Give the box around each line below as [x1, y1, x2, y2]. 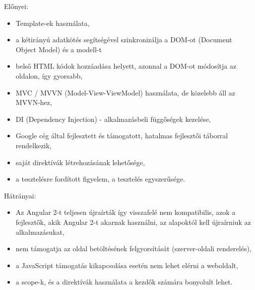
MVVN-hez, [15, 97, 52, 107]
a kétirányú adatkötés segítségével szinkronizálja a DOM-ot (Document [15, 34, 232, 45]
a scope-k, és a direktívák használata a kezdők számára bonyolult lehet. [15, 277, 233, 287]
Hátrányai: [4, 190, 36, 200]
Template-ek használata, [15, 17, 90, 28]
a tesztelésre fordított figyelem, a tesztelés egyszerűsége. [15, 174, 185, 184]
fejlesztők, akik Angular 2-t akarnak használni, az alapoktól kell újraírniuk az [15, 216, 251, 227]
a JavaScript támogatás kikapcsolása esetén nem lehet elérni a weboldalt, [15, 260, 238, 270]
